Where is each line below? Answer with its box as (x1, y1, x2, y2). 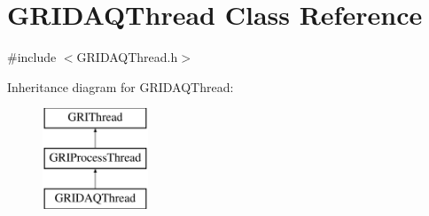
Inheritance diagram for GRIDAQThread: (7, 77, 234, 96)
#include (7, 48, 57, 66)
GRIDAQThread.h (76, 48, 178, 66)
